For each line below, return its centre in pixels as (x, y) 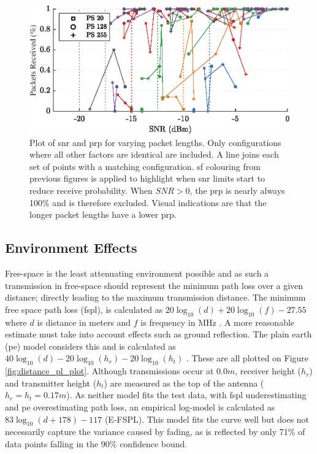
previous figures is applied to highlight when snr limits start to (147, 178)
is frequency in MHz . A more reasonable (218, 322)
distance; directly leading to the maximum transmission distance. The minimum (155, 297)
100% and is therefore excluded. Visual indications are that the (148, 202)
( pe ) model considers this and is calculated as (90, 346)
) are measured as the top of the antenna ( (184, 383)
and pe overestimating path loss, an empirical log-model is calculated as (140, 406)
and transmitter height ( (51, 383)
